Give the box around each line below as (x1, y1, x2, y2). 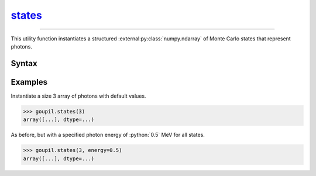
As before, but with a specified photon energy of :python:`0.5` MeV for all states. (11, 132, 205, 139)
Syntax (11, 58, 37, 68)
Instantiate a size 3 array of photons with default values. (11, 92, 146, 99)
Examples (11, 77, 48, 87)
